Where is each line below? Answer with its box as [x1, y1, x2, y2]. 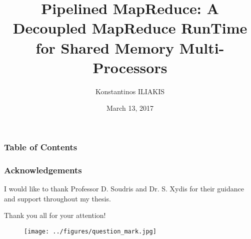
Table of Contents [4, 140, 77, 153]
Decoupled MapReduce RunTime [12, 18, 247, 38]
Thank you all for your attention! [4, 210, 106, 220]
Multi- [179, 37, 224, 58]
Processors [92, 57, 167, 77]
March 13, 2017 [106, 103, 154, 113]
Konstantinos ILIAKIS [95, 86, 165, 96]
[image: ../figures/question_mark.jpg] [24, 227, 156, 235]
